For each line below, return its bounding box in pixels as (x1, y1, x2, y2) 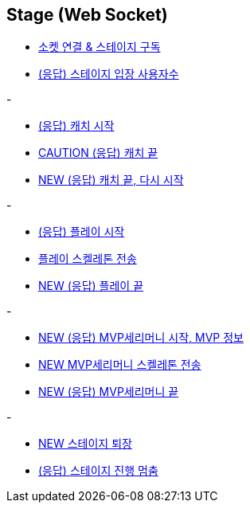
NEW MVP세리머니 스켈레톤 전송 (38, 358, 201, 372)
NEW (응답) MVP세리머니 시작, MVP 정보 (38, 331, 244, 345)
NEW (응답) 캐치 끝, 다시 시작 (38, 173, 184, 187)
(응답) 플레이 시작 (38, 225, 125, 239)
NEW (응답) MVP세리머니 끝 (38, 385, 179, 399)
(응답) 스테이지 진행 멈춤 (38, 464, 158, 478)
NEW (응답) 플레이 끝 (38, 279, 144, 293)
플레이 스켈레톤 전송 (38, 252, 137, 266)
